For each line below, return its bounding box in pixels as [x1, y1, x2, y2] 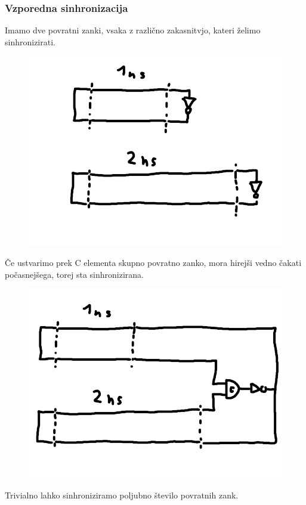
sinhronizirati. [5, 35, 55, 48]
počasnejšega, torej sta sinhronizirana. [5, 268, 144, 280]
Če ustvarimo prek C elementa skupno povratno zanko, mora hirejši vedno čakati [5, 256, 302, 268]
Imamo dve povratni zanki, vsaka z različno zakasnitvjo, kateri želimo [5, 24, 261, 36]
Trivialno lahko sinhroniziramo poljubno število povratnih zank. [5, 488, 239, 501]
